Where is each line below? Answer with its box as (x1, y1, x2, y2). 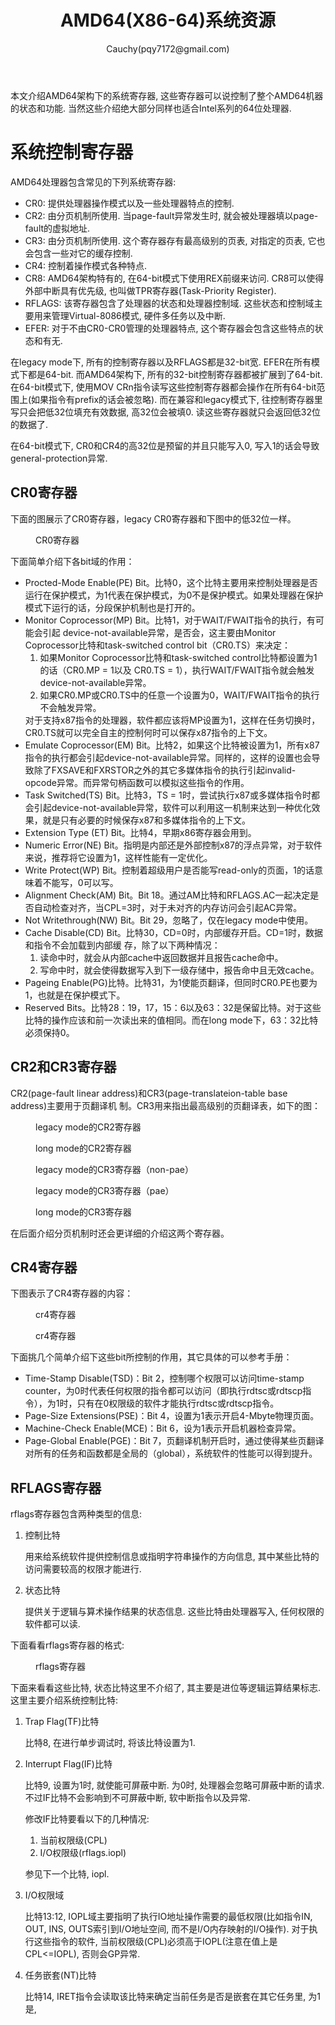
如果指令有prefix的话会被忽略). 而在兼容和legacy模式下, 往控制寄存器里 (31, 393, 323, 405)
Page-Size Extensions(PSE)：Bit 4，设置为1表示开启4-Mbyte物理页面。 (24, 1410, 320, 1422)
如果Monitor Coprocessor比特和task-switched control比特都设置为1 (39, 651, 318, 663)
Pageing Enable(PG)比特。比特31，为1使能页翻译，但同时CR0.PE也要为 (24, 976, 318, 988)
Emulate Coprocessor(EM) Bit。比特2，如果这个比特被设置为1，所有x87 (24, 739, 320, 751)
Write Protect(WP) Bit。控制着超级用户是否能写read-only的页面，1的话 (24, 864, 315, 876)
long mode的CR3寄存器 (35, 1206, 132, 1218)
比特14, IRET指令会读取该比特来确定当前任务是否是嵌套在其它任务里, (24, 1991, 307, 2003)
